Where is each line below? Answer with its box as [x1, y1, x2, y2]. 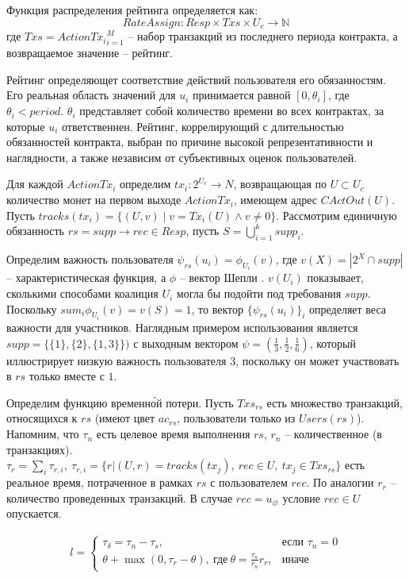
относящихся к [6, 410, 78, 426]
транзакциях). [6, 441, 73, 457]
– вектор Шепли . [179, 269, 265, 286]
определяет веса [309, 300, 387, 317]
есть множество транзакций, [266, 394, 403, 410]
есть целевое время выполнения [96, 426, 250, 442]
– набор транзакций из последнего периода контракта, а [128, 28, 398, 44]
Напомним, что [6, 426, 79, 442]
